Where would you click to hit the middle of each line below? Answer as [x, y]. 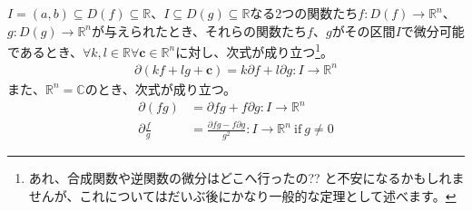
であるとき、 [45, 51]
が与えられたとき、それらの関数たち [200, 30]
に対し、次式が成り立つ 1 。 [255, 50]
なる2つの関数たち [304, 13]
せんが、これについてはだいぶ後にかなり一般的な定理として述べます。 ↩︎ [242, 195]
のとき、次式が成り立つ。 [161, 88]
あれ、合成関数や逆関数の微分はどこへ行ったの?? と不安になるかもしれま [246, 178]
